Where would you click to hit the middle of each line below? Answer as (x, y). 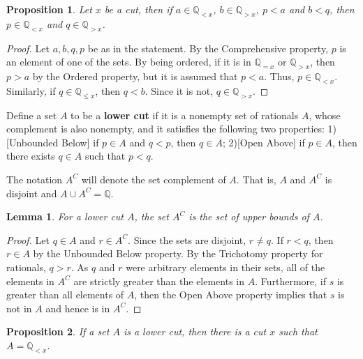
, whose (325, 115)
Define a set (32, 115)
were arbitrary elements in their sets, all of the (225, 267)
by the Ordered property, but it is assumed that (135, 76)
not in (19, 308)
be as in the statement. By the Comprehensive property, (208, 48)
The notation (35, 179)
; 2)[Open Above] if (264, 142)
